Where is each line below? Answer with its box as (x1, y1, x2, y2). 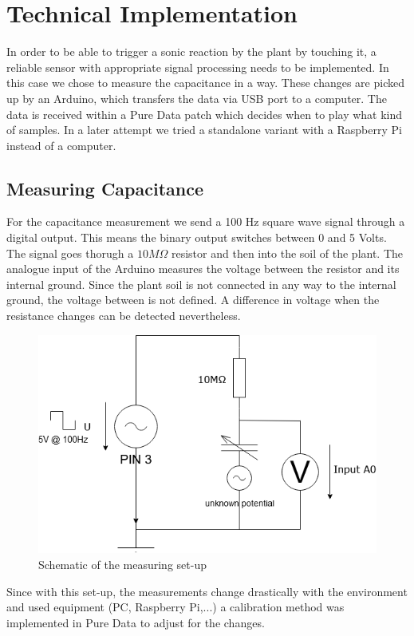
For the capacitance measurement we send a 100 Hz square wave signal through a (6, 213, 405, 230)
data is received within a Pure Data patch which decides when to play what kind (6, 105, 403, 122)
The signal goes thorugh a (6, 244, 134, 261)
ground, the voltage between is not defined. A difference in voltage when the (6, 291, 380, 308)
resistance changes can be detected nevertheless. (6, 307, 241, 324)
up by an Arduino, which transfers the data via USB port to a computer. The (6, 89, 387, 106)
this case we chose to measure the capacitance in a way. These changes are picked (6, 74, 404, 91)
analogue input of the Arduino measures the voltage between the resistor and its (6, 260, 400, 277)
